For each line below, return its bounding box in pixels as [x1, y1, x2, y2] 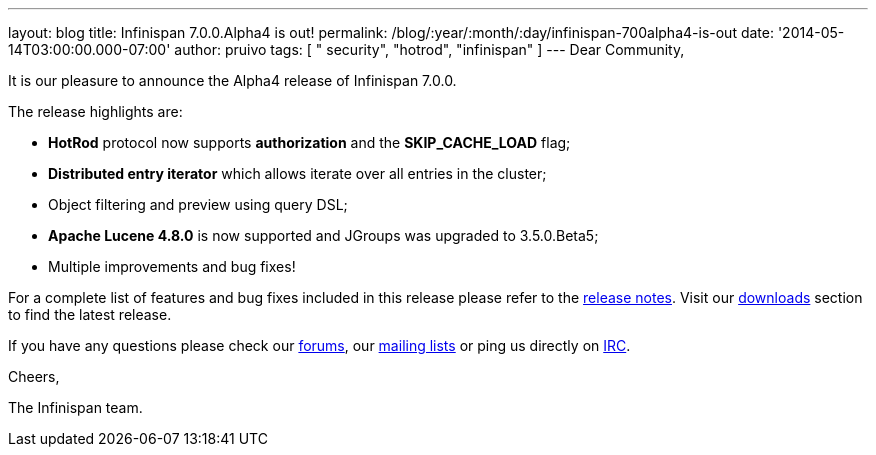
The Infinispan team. [8, 399, 143, 416]
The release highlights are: [8, 103, 183, 120]
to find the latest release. [8, 306, 172, 323]
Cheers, [8, 368, 60, 385]
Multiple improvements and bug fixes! [48, 258, 296, 275]
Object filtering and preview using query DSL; [48, 196, 348, 213]
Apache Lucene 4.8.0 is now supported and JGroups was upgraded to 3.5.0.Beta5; [48, 227, 599, 244]
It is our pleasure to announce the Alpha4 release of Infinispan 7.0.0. [8, 72, 457, 89]
